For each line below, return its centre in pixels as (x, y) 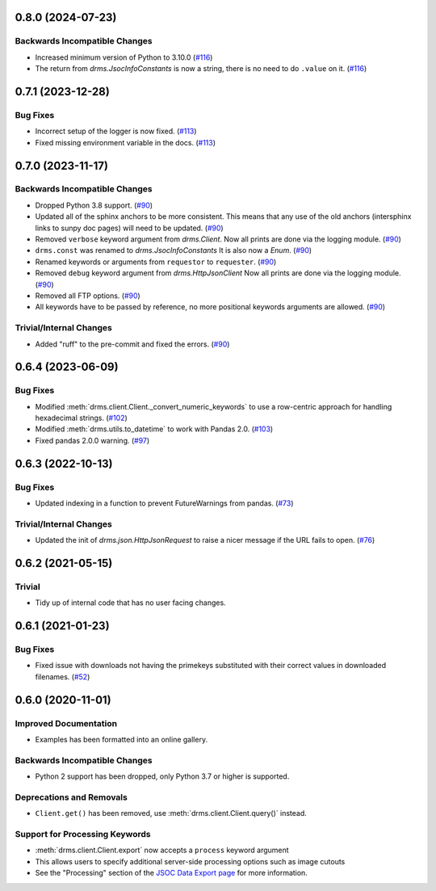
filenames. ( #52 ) (63, 677)
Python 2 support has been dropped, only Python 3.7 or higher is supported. (162, 776)
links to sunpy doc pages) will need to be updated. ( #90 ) (129, 228)
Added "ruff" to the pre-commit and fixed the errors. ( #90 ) (132, 344)
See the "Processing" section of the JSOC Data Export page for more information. (172, 873)
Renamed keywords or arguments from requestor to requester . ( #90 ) (156, 262)
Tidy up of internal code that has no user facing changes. (130, 603)
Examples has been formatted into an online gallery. (122, 740)
